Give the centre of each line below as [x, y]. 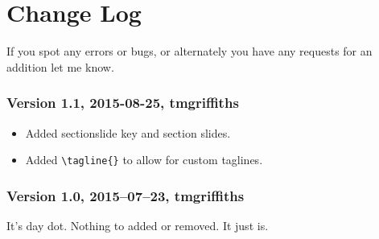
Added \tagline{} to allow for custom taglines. [144, 160]
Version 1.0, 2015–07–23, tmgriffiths [126, 195]
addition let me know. [60, 66]
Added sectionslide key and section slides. [128, 132]
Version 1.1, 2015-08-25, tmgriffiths [123, 103]
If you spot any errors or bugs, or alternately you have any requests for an [189, 51]
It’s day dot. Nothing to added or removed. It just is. [138, 225]
